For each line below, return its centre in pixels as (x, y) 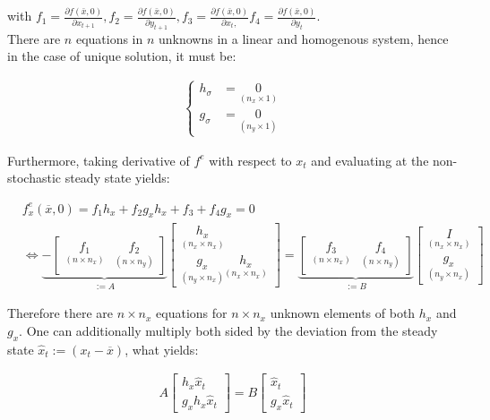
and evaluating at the (370, 160)
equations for (192, 313)
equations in (109, 38)
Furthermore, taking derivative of (99, 160)
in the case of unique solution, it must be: (122, 56)
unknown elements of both (343, 313)
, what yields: (162, 349)
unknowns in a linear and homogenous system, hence (304, 38)
